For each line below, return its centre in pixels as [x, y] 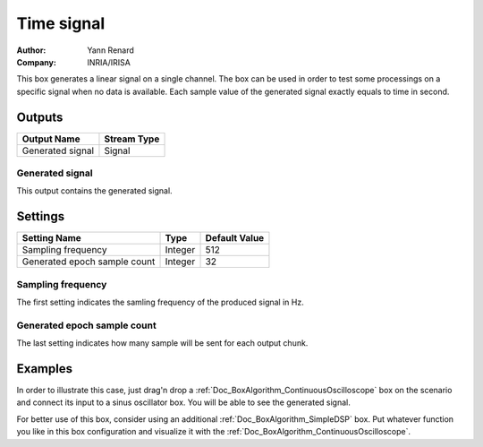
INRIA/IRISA [109, 62]
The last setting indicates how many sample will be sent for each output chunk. [162, 343]
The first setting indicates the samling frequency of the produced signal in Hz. [160, 302]
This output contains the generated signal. [95, 191]
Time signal [61, 23]
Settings [41, 216]
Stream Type [132, 139]
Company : [37, 62]
